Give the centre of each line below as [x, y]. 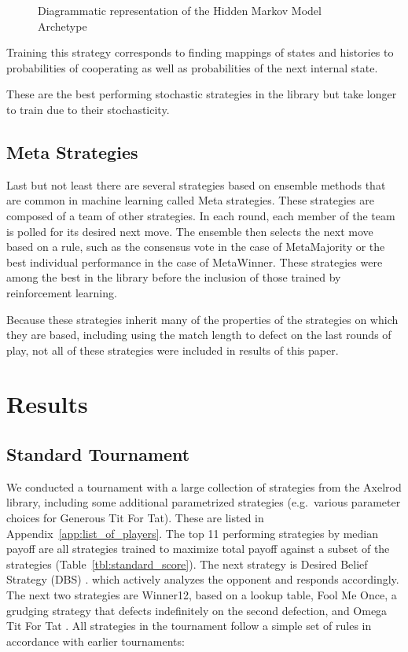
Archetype [62, 26]
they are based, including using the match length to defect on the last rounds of [199, 335]
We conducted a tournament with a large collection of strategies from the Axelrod [204, 486]
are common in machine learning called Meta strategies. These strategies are [190, 200]
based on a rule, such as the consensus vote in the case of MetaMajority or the [196, 247]
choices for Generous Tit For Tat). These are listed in [135, 518]
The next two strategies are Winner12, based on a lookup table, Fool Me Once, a [202, 595]
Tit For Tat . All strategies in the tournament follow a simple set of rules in [189, 626]
